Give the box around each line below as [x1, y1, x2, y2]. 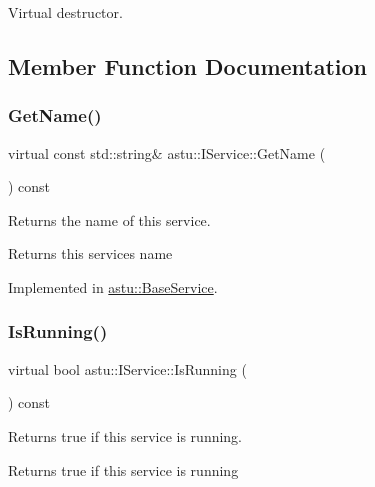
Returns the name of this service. [8, 209, 211, 230]
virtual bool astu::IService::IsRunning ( [8, 358, 247, 379]
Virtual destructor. [8, 2, 123, 22]
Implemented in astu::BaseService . [8, 276, 218, 297]
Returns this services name [8, 243, 173, 264]
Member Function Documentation [8, 50, 368, 81]
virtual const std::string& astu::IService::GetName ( [8, 142, 326, 163]
